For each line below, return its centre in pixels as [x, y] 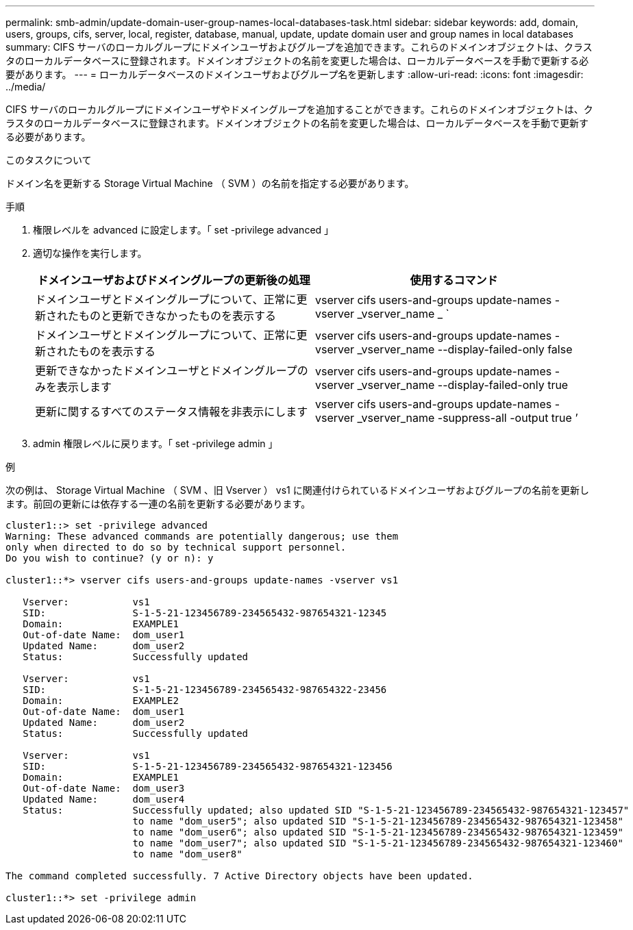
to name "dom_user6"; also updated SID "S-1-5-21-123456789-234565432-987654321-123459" [378, 832]
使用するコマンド [454, 280]
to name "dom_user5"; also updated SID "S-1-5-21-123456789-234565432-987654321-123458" [378, 821]
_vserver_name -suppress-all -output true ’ [468, 418]
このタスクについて [49, 160]
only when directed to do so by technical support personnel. [176, 547]
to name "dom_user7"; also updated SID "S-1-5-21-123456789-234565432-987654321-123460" [378, 843]
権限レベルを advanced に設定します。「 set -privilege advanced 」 [184, 230]
